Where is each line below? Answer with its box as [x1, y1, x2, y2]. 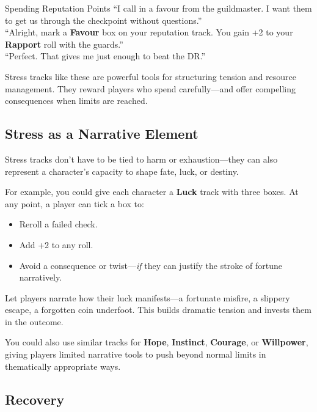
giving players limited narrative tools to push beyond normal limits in [5, 348, 266, 361]
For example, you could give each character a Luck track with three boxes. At [5, 185, 299, 198]
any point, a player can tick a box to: [5, 197, 144, 210]
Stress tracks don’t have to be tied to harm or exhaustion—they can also [5, 152, 278, 165]
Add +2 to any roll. [19, 238, 93, 251]
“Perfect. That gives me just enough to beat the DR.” [5, 50, 206, 62]
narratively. [19, 271, 62, 284]
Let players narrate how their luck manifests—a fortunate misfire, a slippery [5, 291, 290, 304]
